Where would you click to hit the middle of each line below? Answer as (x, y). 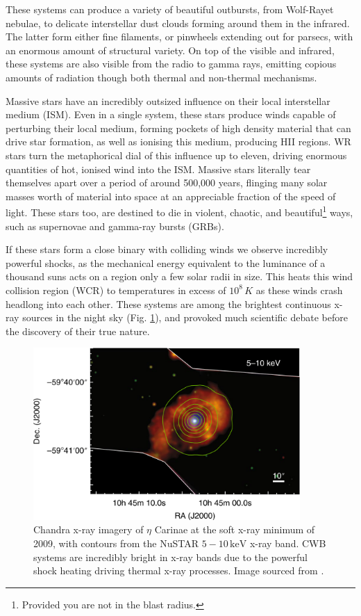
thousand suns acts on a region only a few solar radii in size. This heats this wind (179, 276)
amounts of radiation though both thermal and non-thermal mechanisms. (161, 77)
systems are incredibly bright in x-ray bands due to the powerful (170, 557)
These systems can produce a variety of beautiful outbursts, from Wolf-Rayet (170, 9)
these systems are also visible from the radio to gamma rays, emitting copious (171, 64)
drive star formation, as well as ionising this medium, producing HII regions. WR (178, 141)
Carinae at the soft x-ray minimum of (235, 529)
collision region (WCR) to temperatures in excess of (116, 290)
